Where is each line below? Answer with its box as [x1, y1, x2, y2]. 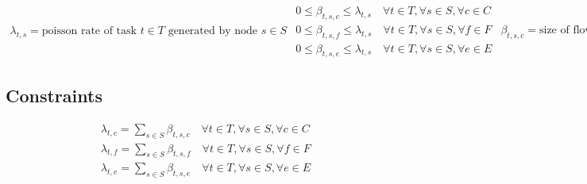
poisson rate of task [41, 25, 137, 36]
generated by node [168, 25, 258, 36]
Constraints [6, 82, 102, 107]
